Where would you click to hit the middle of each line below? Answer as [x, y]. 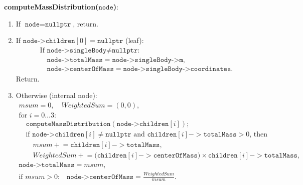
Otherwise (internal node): [56, 95]
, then [258, 135]
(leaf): [134, 40]
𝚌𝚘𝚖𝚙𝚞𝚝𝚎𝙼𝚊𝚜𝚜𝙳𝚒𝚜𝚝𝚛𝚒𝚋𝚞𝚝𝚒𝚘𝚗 [68, 124]
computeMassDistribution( [51, 6]
